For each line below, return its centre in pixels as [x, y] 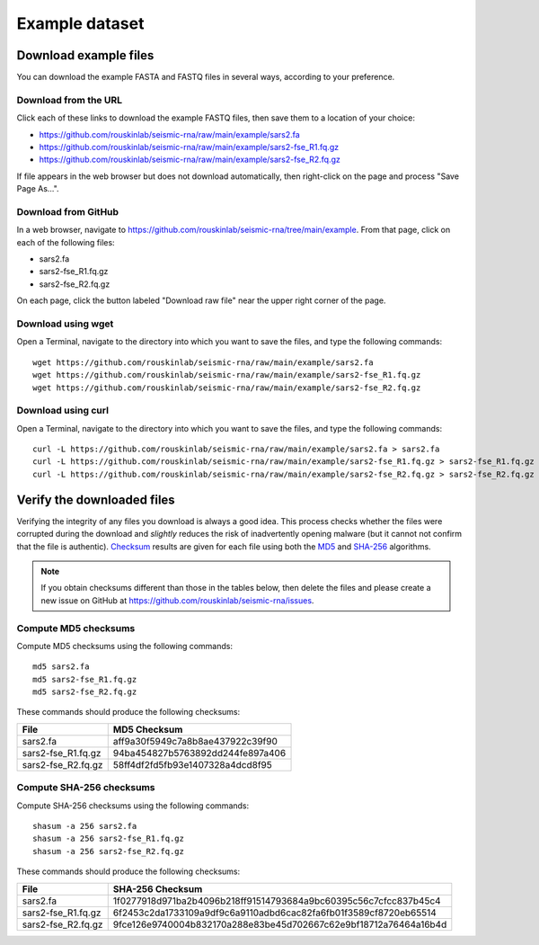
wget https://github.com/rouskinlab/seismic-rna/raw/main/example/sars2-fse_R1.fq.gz [227, 375]
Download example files [85, 55]
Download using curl [63, 411]
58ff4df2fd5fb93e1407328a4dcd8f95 [193, 764]
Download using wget [65, 324]
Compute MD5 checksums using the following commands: [125, 646]
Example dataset [80, 23]
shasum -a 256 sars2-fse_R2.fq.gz [108, 851]
